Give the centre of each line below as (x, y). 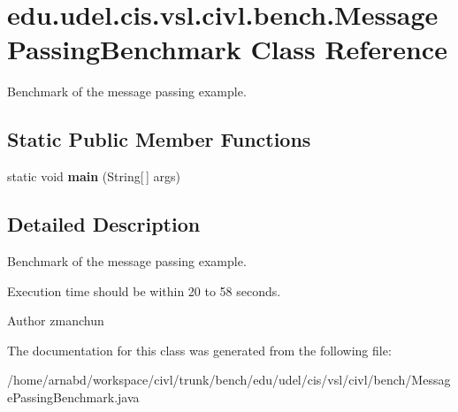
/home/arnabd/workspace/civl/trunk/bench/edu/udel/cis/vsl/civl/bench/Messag (229, 380)
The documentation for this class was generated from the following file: (199, 350)
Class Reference (349, 49)
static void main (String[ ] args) (94, 176)
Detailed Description (104, 224)
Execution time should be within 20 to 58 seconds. (144, 290)
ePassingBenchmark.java (73, 397)
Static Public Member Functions (159, 139)
